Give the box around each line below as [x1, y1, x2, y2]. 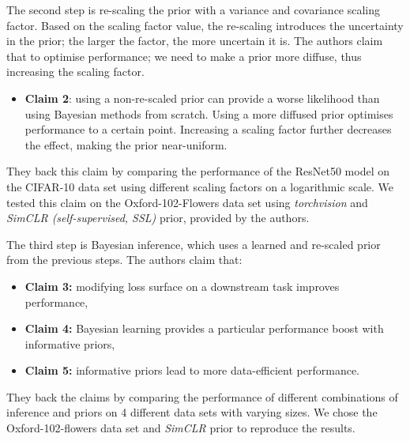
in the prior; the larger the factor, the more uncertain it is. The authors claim [6, 32, 383, 49]
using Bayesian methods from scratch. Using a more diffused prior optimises [24, 105, 393, 122]
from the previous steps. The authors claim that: [6, 251, 243, 268]
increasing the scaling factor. [6, 63, 145, 80]
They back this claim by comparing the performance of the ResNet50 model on [6, 163, 389, 179]
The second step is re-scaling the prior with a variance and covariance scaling [6, 2, 381, 17]
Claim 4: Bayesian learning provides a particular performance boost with [24, 320, 384, 337]
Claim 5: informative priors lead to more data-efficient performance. [24, 362, 360, 379]
